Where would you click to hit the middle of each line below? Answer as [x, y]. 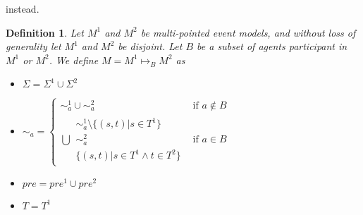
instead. [23, 8]
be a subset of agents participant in [272, 46]
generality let [33, 46]
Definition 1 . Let [45, 32]
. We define [74, 60]
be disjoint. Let [150, 46]
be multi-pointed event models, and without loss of [248, 32]
